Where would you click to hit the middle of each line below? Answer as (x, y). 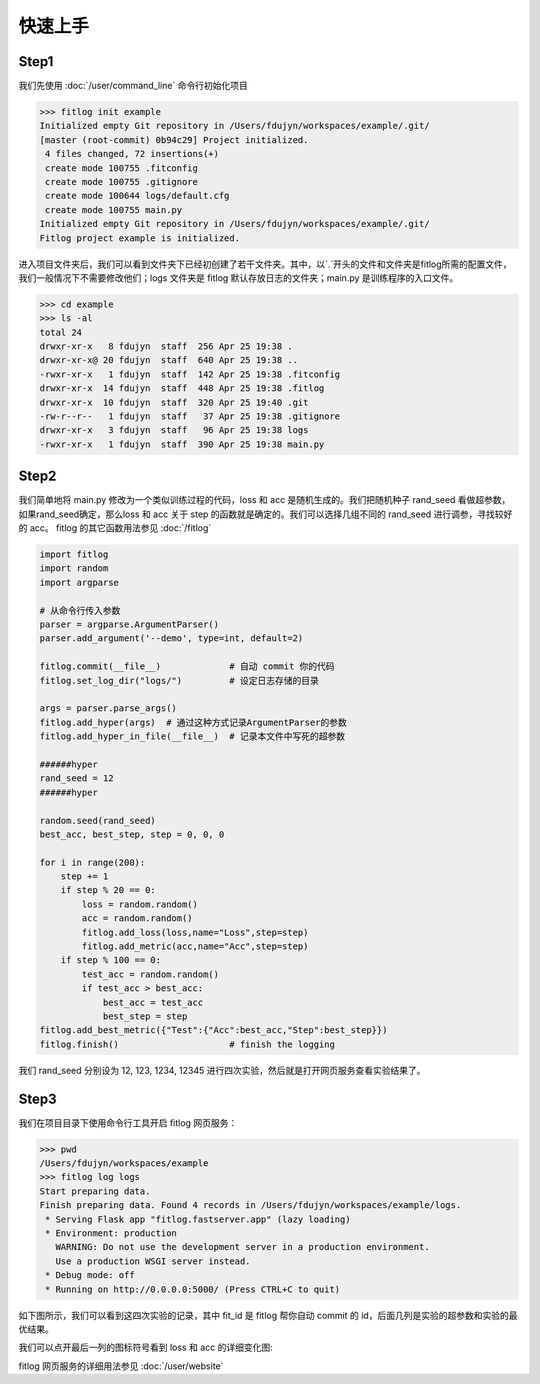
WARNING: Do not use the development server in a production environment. (242, 1247)
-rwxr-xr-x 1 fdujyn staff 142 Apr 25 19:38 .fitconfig (190, 374)
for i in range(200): (92, 862)
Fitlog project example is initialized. (139, 238)
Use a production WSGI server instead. (153, 1261)
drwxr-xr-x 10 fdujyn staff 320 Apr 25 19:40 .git (174, 402)
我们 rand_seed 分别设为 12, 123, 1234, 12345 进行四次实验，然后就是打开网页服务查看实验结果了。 (222, 1070)
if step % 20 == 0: (108, 890)
